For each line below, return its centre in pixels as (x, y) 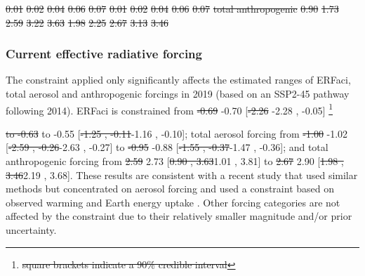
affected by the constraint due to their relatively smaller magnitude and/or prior (179, 216)
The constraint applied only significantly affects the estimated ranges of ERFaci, (178, 80)
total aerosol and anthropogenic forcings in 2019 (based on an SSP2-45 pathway (178, 93)
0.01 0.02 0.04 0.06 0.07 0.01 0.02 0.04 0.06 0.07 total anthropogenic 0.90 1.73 (172, 8)
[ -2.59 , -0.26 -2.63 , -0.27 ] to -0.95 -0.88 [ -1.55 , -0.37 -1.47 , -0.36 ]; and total (167, 147)
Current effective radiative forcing (104, 54)
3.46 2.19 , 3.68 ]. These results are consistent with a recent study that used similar (182, 175)
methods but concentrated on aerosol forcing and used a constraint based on (170, 189)
